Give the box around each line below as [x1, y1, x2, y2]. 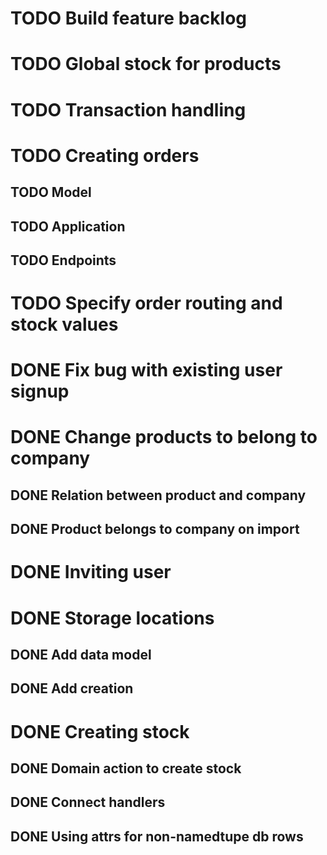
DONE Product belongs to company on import [10, 521, 300, 538]
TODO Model [10, 184, 92, 201]
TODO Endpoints [10, 252, 117, 269]
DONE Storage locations [10, 607, 215, 629]
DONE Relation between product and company [10, 487, 307, 504]
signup [10, 380, 70, 403]
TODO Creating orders [10, 144, 200, 167]
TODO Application [10, 218, 126, 235]
